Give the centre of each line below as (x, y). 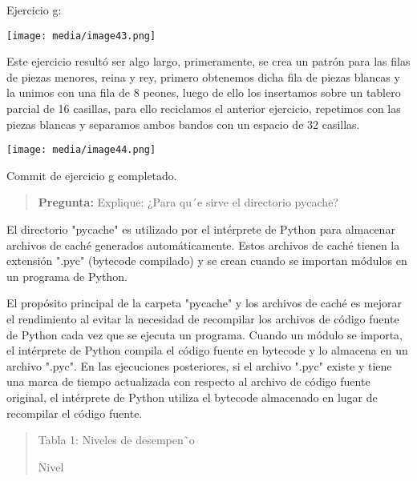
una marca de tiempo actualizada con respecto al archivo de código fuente (188, 381)
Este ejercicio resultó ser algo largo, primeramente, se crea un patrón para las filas (208, 61)
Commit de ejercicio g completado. (92, 175)
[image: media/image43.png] (81, 36)
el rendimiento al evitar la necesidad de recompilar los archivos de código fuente (203, 319)
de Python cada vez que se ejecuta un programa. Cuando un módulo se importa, (204, 334)
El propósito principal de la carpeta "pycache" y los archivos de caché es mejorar (204, 303)
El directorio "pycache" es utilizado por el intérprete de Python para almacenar (201, 229)
